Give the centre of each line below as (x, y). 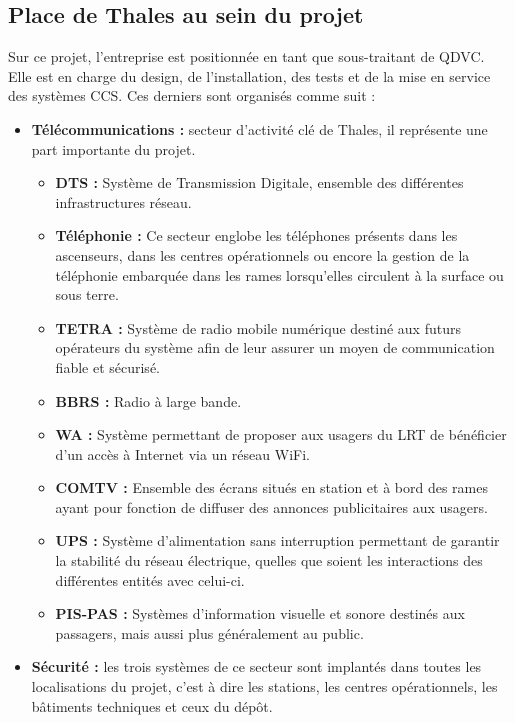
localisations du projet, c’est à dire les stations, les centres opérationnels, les (264, 686)
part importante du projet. (113, 148)
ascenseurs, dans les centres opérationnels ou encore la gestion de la (262, 254)
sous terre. (87, 294)
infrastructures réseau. (123, 201)
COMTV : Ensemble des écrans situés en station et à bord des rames (272, 487)
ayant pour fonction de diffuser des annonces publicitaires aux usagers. (271, 506)
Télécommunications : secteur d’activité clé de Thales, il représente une (259, 128)
